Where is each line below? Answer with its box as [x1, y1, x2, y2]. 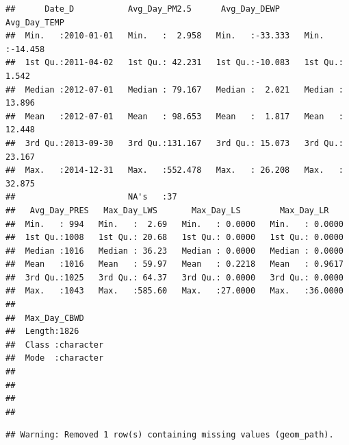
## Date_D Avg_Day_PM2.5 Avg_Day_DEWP [5, 4, 280, 14]
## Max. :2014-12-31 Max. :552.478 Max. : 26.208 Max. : [5, 165, 344, 176]
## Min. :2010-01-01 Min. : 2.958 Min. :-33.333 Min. [5, 31, 324, 41]
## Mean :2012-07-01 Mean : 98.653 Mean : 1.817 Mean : [5, 111, 344, 121]
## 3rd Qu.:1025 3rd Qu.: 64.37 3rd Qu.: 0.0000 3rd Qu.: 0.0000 [5, 272, 344, 282]
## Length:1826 [5, 326, 79, 337]
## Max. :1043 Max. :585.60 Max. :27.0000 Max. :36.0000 [5, 286, 344, 296]
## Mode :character [5, 353, 104, 363]
